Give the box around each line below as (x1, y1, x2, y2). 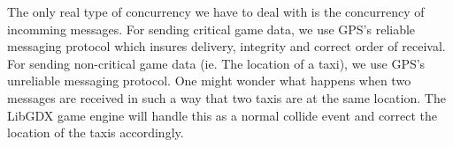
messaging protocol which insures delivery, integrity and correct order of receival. (7, 37, 446, 55)
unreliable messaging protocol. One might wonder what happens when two (7, 71, 411, 90)
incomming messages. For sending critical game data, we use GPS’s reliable (7, 19, 416, 38)
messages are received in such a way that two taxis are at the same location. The (7, 88, 446, 107)
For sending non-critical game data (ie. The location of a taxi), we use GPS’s (7, 54, 426, 72)
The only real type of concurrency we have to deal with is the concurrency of (7, 3, 425, 20)
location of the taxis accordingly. (7, 123, 184, 142)
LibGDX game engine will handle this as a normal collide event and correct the (7, 106, 438, 124)
